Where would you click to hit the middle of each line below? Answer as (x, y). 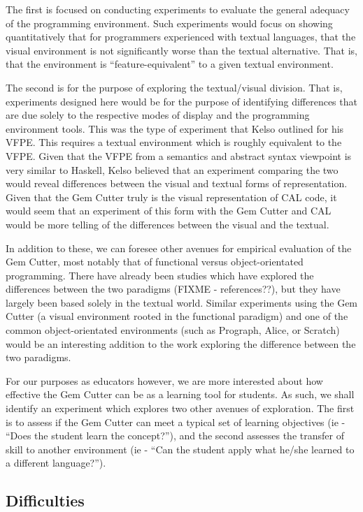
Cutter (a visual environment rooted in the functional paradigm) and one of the (177, 316)
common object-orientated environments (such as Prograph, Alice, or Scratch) (173, 330)
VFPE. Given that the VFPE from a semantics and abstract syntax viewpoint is (179, 155)
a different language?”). (56, 463)
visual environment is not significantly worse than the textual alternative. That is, (181, 50)
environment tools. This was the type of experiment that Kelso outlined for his (175, 128)
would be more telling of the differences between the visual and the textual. (168, 224)
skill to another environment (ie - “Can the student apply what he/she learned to (180, 449)
